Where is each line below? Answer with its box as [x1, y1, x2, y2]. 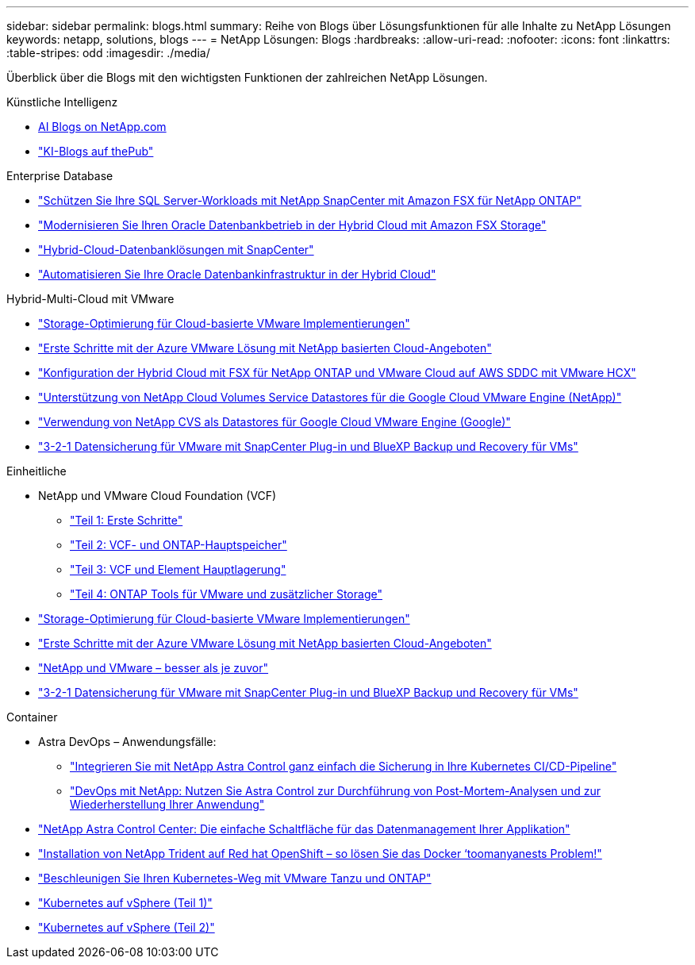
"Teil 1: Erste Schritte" [70, 513, 183, 527]
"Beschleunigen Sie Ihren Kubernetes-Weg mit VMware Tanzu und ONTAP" [38, 871, 432, 885]
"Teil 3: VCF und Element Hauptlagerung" [70, 563, 286, 576]
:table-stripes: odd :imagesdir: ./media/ [6, 46, 210, 60]
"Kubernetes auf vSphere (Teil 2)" [38, 921, 215, 934]
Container [6, 710, 58, 724]
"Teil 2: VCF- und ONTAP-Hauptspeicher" [70, 538, 287, 552]
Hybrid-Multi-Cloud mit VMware [6, 292, 175, 306]
